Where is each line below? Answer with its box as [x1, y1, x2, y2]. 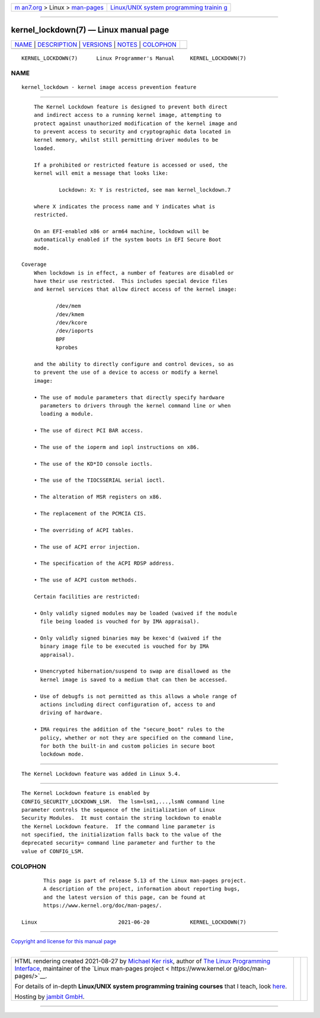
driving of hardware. [40, 710, 103, 716]
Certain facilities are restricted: [33, 593, 140, 600]
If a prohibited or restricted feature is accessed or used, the [33, 161, 228, 168]
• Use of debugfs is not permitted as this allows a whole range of [33, 693, 237, 699]
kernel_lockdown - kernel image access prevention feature [21, 84, 197, 91]
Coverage [21, 261, 47, 268]
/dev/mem [55, 303, 81, 310]
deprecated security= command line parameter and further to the [21, 839, 216, 847]
